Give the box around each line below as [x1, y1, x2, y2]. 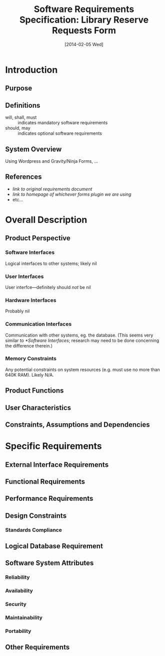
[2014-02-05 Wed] [64, 41, 103, 47]
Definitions [5, 101, 40, 110]
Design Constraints [5, 511, 66, 520]
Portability [5, 627, 31, 634]
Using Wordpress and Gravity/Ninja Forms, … [5, 158, 98, 164]
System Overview [5, 145, 62, 153]
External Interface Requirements [5, 460, 109, 469]
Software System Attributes [5, 559, 94, 567]
